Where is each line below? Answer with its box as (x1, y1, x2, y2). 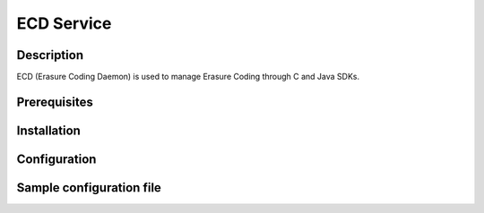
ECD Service (16, 13, 112, 33)
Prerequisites (16, 94, 93, 109)
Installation (16, 123, 81, 138)
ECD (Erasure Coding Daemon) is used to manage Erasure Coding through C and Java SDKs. (16, 72, 360, 82)
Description (16, 47, 84, 63)
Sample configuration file (16, 180, 161, 195)
